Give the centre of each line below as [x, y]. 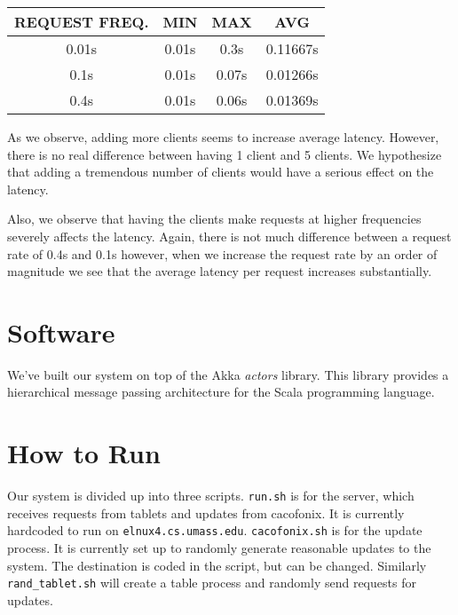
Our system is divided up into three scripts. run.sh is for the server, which [211, 496]
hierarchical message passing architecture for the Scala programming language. [221, 392]
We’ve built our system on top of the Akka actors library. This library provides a [228, 374]
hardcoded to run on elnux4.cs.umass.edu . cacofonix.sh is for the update [215, 530]
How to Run [84, 453]
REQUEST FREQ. [82, 22]
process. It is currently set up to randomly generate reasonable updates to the [219, 548]
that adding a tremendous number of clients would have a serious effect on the [221, 172]
